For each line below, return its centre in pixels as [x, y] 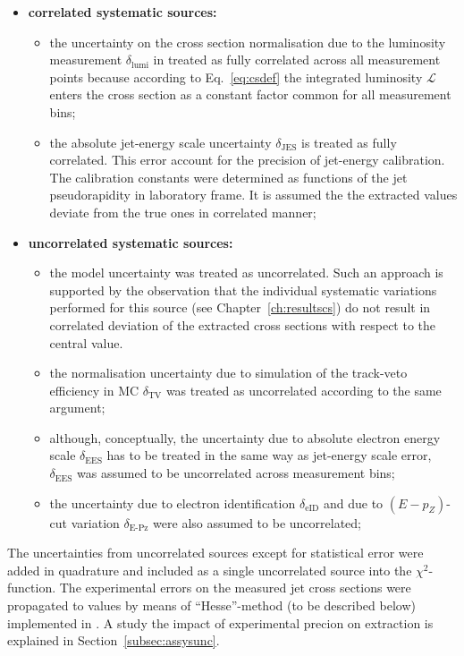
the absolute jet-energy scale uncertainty [160, 142]
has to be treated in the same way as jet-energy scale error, [269, 455]
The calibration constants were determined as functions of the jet [228, 177]
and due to [353, 503]
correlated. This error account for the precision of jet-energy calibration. [247, 160]
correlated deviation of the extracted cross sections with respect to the [243, 324]
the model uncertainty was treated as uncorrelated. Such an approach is [246, 273]
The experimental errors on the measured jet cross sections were [235, 588]
